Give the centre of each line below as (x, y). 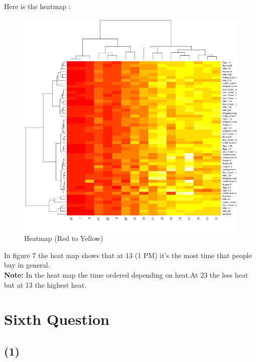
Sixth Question (57, 319)
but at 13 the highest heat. (45, 284)
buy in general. (27, 265)
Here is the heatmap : (37, 6)
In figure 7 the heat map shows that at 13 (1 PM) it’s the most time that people (128, 255)
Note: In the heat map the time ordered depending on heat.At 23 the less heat (126, 274)
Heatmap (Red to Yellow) (64, 238)
